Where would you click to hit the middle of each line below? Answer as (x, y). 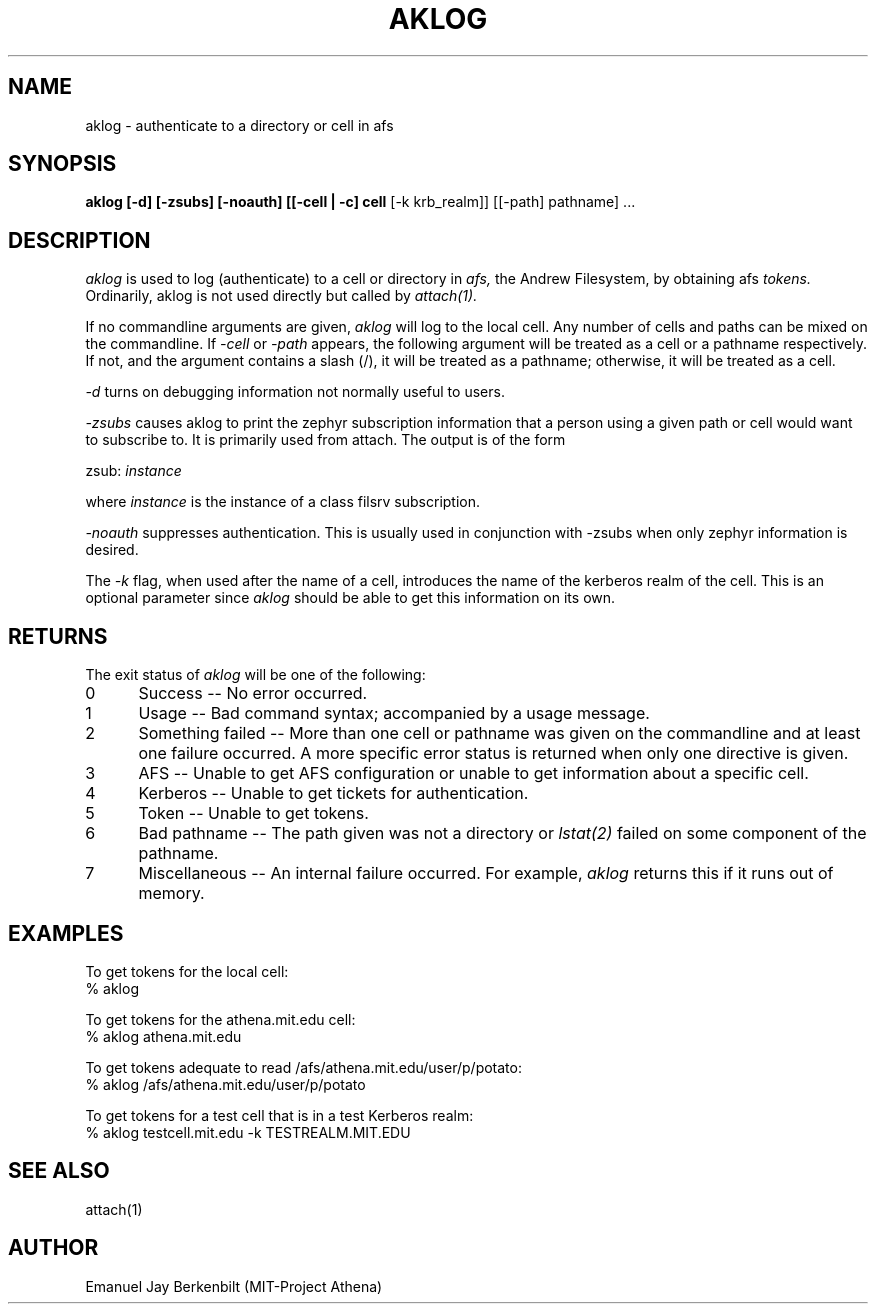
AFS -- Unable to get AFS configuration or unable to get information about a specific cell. (473, 773)
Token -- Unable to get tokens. (253, 813)
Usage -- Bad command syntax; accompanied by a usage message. (394, 713)
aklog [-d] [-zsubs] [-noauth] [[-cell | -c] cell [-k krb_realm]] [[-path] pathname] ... (360, 202)
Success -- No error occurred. (253, 693)
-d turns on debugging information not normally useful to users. (295, 392)
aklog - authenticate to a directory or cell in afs (239, 125)
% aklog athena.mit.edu (163, 1036)
